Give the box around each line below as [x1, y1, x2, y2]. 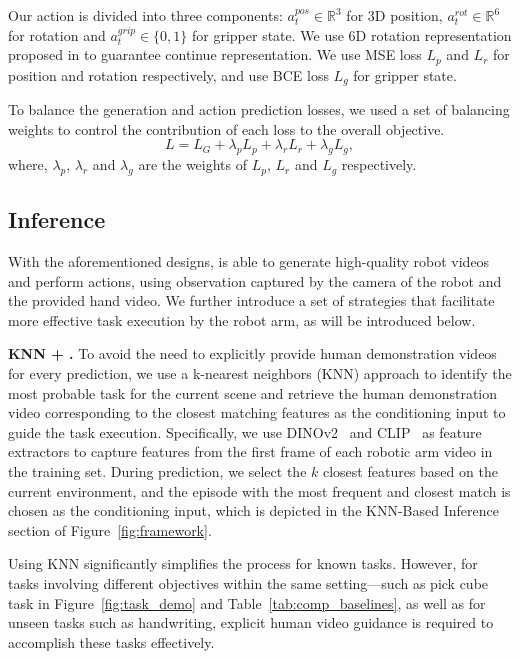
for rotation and [8, 24, 106, 45]
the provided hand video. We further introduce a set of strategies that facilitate [8, 290, 495, 311]
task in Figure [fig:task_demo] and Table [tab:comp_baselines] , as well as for [8, 592, 486, 613]
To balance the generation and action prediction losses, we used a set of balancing [8, 99, 510, 120]
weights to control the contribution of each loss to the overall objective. [8, 118, 445, 139]
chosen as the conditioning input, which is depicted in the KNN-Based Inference [8, 500, 499, 521]
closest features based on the [322, 461, 498, 482]
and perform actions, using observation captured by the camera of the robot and [8, 270, 502, 291]
